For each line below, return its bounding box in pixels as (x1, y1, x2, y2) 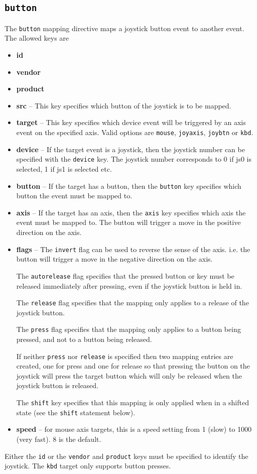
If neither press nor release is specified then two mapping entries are (16, 350, 233, 361)
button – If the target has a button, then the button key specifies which (16, 180, 241, 191)
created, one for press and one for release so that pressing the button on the (16, 361, 250, 371)
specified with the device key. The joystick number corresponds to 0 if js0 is (16, 154, 251, 164)
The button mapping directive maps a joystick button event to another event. (5, 23, 244, 33)
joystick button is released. (16, 380, 99, 391)
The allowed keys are (5, 33, 69, 43)
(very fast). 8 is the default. (16, 433, 101, 444)
